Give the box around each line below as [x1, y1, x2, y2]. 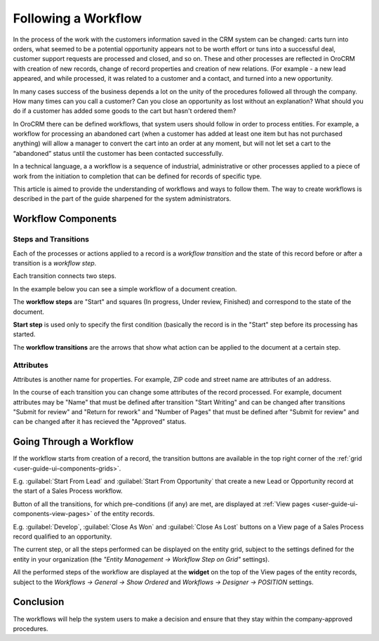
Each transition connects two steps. [13, 272, 117, 280]
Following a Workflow [13, 11, 142, 26]
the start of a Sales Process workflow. [13, 487, 123, 495]
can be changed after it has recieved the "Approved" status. [13, 418, 187, 426]
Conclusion [13, 596, 65, 608]
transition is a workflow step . [13, 258, 97, 267]
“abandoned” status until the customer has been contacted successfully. [13, 149, 224, 157]
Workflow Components [13, 213, 117, 225]
